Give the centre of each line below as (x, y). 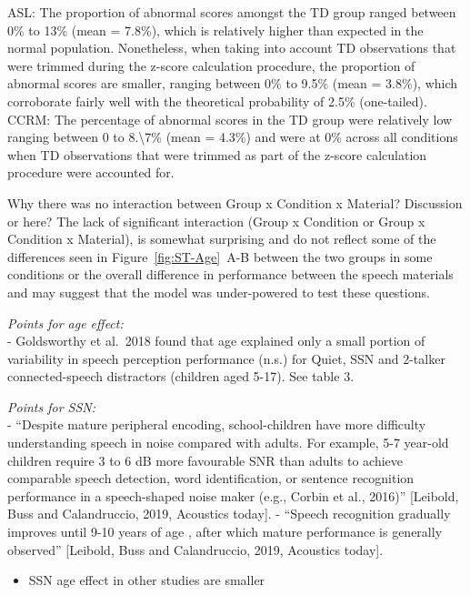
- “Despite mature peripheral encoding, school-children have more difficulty (217, 424)
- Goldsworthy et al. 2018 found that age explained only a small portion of (216, 341)
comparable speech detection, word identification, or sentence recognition (211, 478)
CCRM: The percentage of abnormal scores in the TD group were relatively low (230, 119)
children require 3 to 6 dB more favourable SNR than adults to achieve (205, 460)
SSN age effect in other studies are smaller (147, 580)
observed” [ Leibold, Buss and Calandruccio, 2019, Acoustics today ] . (195, 549)
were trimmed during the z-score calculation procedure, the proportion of (211, 65)
